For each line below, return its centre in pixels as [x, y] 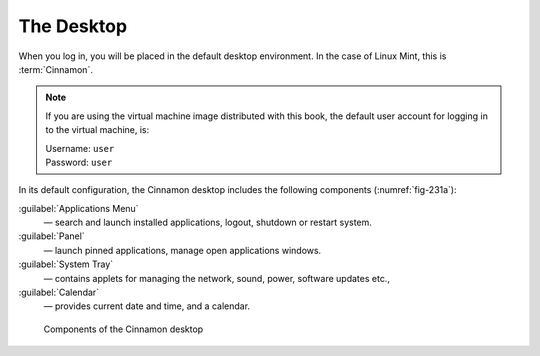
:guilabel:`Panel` [51, 236]
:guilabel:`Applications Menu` [78, 208]
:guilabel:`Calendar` [59, 292]
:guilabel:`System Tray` [66, 264]
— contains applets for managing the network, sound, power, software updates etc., [216, 278]
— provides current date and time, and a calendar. [146, 306]
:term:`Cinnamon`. [56, 69]
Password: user [79, 162]
